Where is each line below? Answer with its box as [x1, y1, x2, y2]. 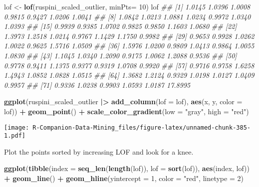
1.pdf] [4, 132, 25, 140]
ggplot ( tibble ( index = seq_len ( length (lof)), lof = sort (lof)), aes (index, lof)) [4, 163, 250, 174]
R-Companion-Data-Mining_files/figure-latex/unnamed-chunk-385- [32, 124, 251, 131]
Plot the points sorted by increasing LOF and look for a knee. [4, 146, 194, 157]
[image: [4, 124, 29, 131]
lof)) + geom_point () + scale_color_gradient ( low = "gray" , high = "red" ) [4, 106, 249, 116]
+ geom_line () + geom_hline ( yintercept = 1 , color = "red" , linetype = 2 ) [4, 173, 244, 184]
